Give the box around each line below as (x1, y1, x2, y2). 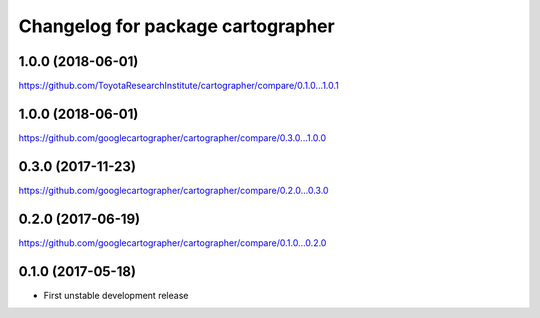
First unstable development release (43, 289, 189, 301)
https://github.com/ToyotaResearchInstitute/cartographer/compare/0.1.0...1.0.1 (18, 80, 340, 92)
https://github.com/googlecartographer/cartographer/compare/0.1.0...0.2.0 (18, 236, 327, 249)
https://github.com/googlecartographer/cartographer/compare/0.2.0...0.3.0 (18, 184, 329, 196)
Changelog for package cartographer (18, 15, 335, 37)
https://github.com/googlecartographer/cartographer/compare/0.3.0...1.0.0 (18, 131, 327, 144)
